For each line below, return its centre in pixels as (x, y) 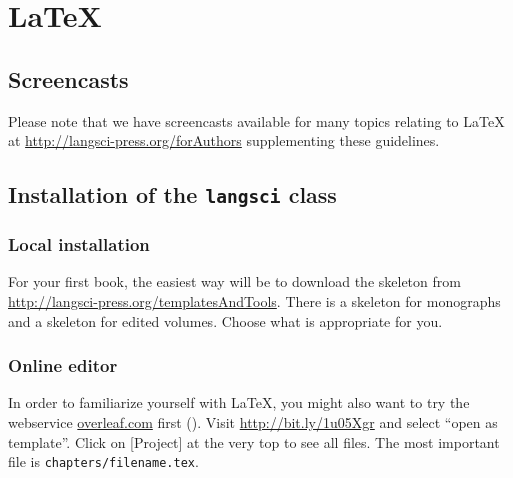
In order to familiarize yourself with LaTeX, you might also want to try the (239, 402)
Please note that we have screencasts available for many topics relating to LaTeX (256, 120)
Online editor (63, 365)
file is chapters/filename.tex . (103, 461)
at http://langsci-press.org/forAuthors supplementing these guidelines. (224, 140)
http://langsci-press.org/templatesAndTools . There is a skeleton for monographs (254, 300)
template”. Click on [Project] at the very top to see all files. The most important (254, 441)
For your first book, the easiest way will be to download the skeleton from (234, 281)
